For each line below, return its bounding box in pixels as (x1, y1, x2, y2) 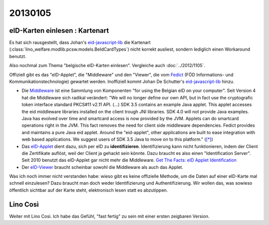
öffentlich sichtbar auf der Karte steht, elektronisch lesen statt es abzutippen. (9, 187, 168, 193)
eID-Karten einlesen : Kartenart (9, 26, 109, 35)
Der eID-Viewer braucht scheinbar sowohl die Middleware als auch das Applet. (21, 164, 184, 170)
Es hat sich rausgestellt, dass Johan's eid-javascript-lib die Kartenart (9, 40, 151, 46)
